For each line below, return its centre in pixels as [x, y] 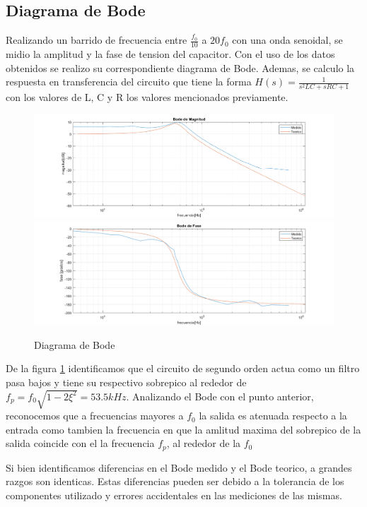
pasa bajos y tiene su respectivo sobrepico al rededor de [126, 382]
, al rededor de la [204, 443]
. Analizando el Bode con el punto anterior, [220, 396]
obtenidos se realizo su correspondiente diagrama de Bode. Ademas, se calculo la [180, 67]
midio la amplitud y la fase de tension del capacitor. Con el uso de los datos [170, 54]
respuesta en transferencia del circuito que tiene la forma [129, 82]
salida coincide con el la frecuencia [80, 443]
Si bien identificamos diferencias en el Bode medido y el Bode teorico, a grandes [179, 467]
